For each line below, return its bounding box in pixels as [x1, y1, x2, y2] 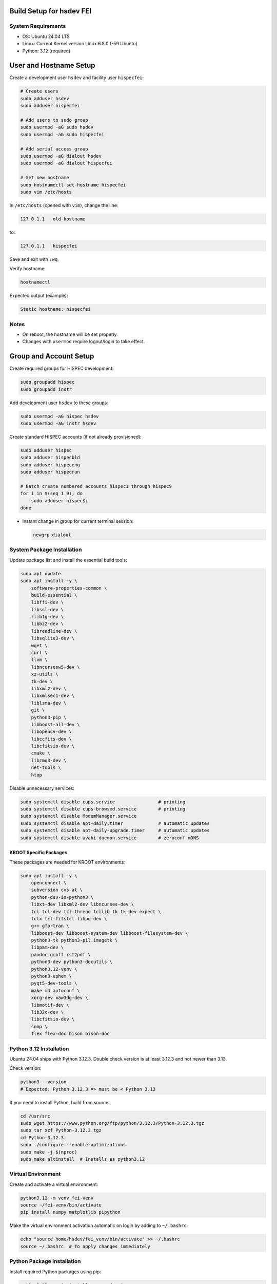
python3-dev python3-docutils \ [31, 959, 113, 965]
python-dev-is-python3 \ [31, 894, 94, 900]
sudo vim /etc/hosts [20, 189, 72, 195]
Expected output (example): [9, 293, 69, 299]
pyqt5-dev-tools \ [31, 980, 77, 986]
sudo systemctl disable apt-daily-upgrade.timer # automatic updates [20, 827, 210, 834]
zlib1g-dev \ [31, 614, 64, 620]
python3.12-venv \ [31, 966, 77, 972]
